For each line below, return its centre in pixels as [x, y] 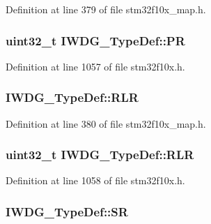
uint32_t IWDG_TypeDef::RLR [100, 155]
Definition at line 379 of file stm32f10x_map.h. [106, 9]
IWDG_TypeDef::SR [67, 211]
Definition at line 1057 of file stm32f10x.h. [95, 66]
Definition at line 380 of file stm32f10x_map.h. [106, 123]
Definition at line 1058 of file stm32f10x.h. [95, 180]
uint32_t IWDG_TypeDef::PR [95, 40]
